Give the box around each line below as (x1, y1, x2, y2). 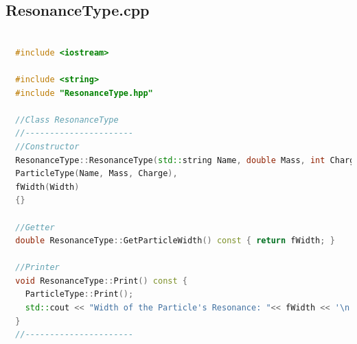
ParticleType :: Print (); (25, 289, 134, 299)
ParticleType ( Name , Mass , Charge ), (15, 169, 178, 179)
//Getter (15, 222, 55, 232)
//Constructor (15, 141, 80, 151)
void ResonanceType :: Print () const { (15, 275, 187, 286)
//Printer (15, 262, 60, 273)
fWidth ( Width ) (15, 182, 80, 192)
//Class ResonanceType (15, 114, 119, 125)
